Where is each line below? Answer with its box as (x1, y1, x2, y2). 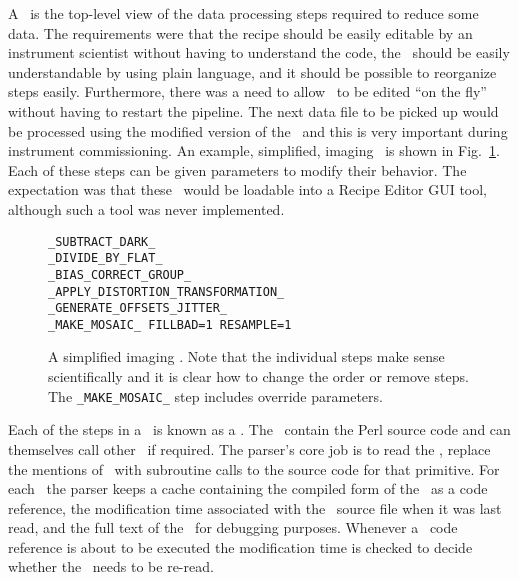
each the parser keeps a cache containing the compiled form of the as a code (8, 478, 488, 499)
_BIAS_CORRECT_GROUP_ (48, 267, 192, 282)
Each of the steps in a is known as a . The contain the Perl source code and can (8, 419, 511, 440)
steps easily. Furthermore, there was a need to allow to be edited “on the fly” (8, 81, 487, 102)
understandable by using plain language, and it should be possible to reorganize (8, 61, 497, 82)
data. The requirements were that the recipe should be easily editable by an (8, 22, 473, 43)
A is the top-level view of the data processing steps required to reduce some (8, 3, 479, 23)
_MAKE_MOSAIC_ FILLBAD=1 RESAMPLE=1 (48, 317, 292, 332)
